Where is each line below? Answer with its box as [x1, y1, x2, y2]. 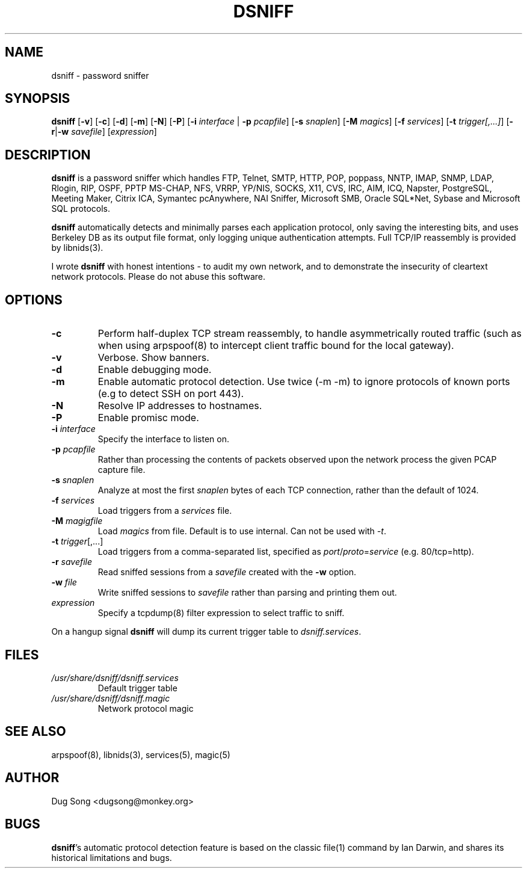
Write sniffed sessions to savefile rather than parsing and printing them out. [97, 587, 397, 598]
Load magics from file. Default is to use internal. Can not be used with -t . [97, 526, 386, 537]
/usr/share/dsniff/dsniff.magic [51, 693, 170, 703]
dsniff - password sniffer [51, 70, 149, 81]
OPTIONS [5, 292, 63, 307]
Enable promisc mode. [97, 412, 199, 424]
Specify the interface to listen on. [97, 434, 229, 445]
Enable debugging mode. [97, 363, 212, 376]
